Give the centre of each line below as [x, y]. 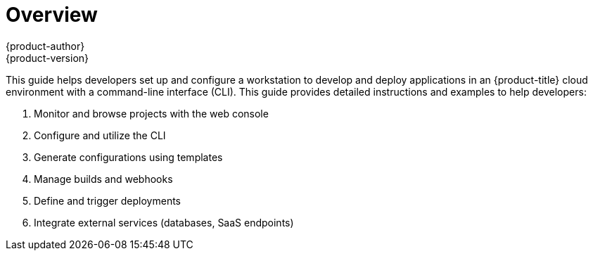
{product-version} [47, 58]
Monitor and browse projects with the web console [151, 113]
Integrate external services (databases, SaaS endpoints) [164, 222]
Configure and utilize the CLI [100, 135]
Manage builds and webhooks [103, 179]
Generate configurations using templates [128, 157]
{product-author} [45, 46]
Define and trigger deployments [107, 200]
